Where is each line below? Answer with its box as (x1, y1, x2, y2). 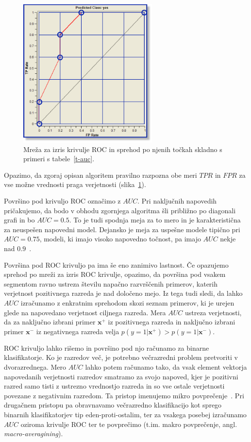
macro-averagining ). (4, 428, 63, 439)
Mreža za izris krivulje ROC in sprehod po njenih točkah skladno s (23, 144, 222, 154)
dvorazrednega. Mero (4, 361, 67, 372)
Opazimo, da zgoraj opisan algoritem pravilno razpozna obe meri (4, 170, 197, 180)
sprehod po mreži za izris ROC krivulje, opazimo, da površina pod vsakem (4, 269, 226, 279)
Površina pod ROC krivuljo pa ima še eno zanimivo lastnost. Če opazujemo (4, 259, 229, 270)
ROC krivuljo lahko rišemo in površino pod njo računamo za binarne (4, 342, 209, 353)
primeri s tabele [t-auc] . (23, 153, 95, 164)
